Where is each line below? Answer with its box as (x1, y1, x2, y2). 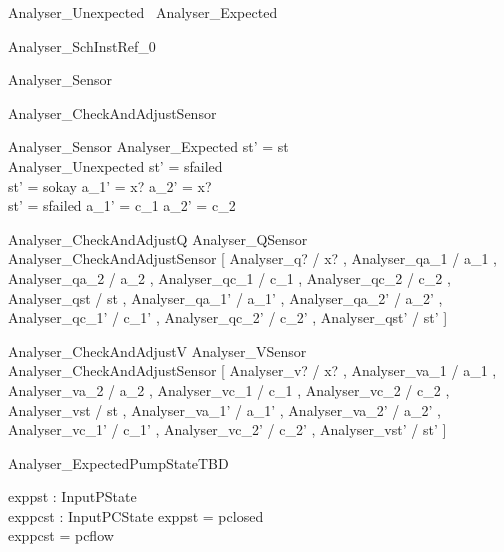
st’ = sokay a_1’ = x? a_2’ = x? (8, 175, 212, 196)
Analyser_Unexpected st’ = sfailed (8, 155, 223, 176)
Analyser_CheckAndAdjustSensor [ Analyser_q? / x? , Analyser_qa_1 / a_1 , (8, 248, 497, 269)
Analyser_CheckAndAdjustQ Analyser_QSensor (8, 228, 308, 249)
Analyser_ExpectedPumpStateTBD (8, 452, 229, 473)
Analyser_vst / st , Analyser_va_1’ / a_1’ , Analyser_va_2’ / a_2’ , (8, 399, 441, 420)
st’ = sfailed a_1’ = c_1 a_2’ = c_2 (8, 195, 236, 216)
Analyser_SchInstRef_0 (8, 35, 156, 56)
